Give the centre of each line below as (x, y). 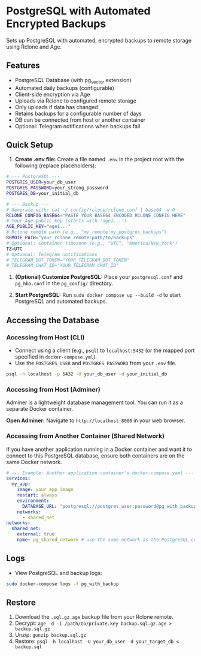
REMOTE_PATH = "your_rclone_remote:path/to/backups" (71, 238)
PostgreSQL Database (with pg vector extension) (73, 81)
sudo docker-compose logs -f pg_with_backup (63, 584)
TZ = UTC (14, 249)
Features (23, 66)
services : (19, 479)
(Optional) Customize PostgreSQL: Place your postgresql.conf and (99, 277)
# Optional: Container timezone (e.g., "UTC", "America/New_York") (92, 243)
